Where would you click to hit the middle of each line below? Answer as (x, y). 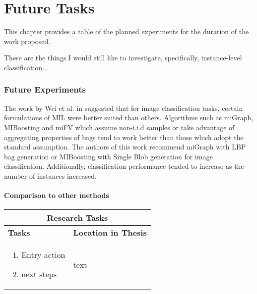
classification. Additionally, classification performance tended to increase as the (124, 166)
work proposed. (27, 41)
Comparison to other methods (57, 195)
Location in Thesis (110, 233)
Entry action (43, 255)
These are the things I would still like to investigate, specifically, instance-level (123, 58)
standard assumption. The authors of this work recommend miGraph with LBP (125, 147)
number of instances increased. (50, 175)
